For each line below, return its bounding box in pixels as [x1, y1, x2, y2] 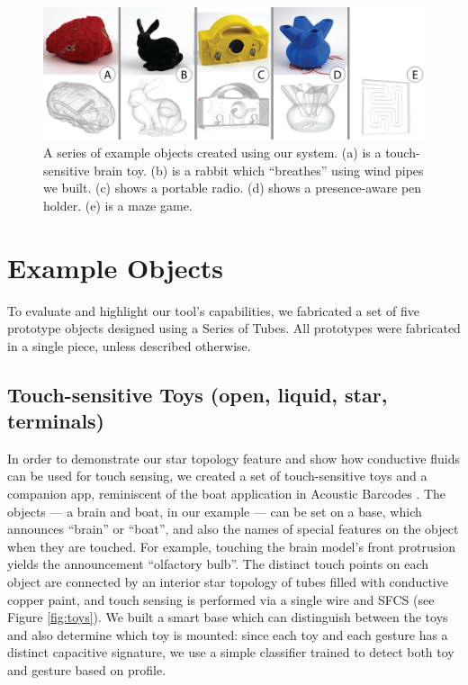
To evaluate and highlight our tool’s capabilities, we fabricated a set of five [7, 301, 420, 320]
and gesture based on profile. [7, 661, 166, 679]
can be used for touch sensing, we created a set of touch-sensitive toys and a [7, 466, 427, 485]
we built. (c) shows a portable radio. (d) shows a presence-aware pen [43, 178, 422, 197]
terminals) [7, 407, 105, 435]
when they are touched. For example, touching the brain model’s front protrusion [7, 536, 456, 555]
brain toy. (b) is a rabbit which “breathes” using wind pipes [94, 160, 424, 179]
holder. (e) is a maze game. [43, 195, 193, 214]
